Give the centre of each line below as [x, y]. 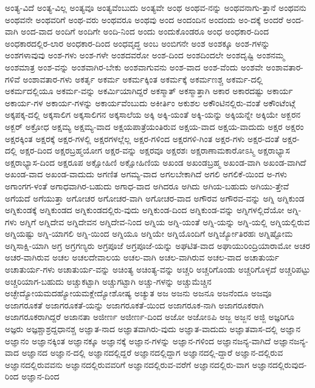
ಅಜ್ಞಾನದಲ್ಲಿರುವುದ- [279, 364]
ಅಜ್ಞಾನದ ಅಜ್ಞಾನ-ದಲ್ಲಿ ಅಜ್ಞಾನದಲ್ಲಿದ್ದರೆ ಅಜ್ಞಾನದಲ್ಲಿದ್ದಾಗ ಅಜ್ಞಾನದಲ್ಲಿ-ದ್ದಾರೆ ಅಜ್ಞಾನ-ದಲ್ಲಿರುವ [152, 352]
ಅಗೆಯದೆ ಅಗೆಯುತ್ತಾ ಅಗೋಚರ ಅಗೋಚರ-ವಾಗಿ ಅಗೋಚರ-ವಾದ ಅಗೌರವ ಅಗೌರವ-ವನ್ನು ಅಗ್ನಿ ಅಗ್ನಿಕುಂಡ [155, 198]
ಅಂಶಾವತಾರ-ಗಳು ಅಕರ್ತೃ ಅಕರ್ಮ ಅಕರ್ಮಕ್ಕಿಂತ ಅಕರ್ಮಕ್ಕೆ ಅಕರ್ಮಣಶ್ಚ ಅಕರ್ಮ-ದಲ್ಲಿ [143, 79]
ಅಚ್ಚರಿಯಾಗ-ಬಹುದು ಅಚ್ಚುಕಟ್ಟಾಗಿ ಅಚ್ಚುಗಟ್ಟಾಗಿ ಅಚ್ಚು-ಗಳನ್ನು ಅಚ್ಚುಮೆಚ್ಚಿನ [108, 281]
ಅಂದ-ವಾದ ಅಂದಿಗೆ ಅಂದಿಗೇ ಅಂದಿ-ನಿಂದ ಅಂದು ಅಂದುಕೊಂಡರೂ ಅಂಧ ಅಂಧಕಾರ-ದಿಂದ [145, 31]
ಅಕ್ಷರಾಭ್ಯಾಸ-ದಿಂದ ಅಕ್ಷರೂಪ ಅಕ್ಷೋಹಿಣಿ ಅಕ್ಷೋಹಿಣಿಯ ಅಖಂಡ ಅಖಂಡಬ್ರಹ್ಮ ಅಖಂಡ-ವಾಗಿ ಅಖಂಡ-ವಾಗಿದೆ [156, 162]
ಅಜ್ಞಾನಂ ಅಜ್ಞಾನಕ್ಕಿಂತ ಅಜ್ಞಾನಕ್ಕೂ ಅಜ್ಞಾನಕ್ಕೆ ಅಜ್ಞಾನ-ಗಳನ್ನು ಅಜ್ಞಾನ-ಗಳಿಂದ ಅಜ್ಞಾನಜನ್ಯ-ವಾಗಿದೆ [138, 340]
